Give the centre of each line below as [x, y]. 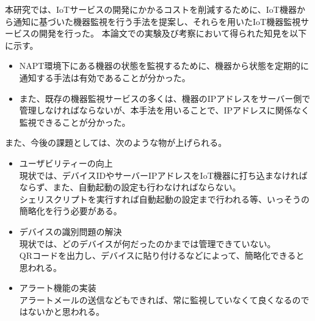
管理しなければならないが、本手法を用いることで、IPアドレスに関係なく [165, 110]
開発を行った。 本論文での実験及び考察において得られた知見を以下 [173, 33]
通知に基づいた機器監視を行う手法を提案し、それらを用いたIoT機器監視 [157, 21]
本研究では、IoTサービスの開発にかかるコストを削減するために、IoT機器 [151, 9]
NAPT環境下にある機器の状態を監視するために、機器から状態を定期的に [164, 66]
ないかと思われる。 [66, 312]
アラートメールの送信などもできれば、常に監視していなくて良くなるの [160, 299]
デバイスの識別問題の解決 [71, 231]
